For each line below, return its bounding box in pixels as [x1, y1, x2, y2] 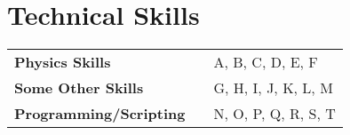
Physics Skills [14, 52, 111, 73]
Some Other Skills [14, 77, 144, 99]
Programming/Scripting [14, 103, 186, 124]
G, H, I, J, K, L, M [213, 77, 333, 99]
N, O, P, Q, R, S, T [213, 103, 336, 124]
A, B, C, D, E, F [213, 52, 318, 73]
